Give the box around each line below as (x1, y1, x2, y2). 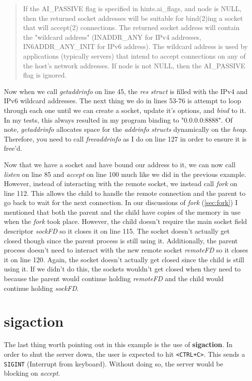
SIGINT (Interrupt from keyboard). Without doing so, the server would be (4, 358, 223, 368)
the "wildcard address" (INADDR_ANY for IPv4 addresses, (23, 32, 202, 42)
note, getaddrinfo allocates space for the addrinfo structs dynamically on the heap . (4, 124, 248, 134)
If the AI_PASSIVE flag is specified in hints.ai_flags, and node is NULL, (23, 3, 242, 13)
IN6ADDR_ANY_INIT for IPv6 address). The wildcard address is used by (23, 41, 248, 51)
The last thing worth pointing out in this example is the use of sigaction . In (4, 339, 233, 349)
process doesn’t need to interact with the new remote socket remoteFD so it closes (4, 245, 248, 255)
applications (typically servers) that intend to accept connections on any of (23, 50, 246, 61)
